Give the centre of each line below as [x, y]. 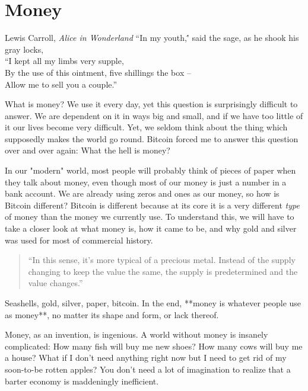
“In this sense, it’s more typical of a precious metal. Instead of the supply [162, 260]
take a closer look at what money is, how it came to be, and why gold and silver [151, 228]
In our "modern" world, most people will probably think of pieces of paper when [150, 170]
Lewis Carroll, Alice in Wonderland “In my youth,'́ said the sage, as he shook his [152, 38]
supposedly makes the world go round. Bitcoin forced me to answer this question [152, 138]
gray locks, [24, 49]
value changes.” [55, 283]
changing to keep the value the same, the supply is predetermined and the [163, 271]
